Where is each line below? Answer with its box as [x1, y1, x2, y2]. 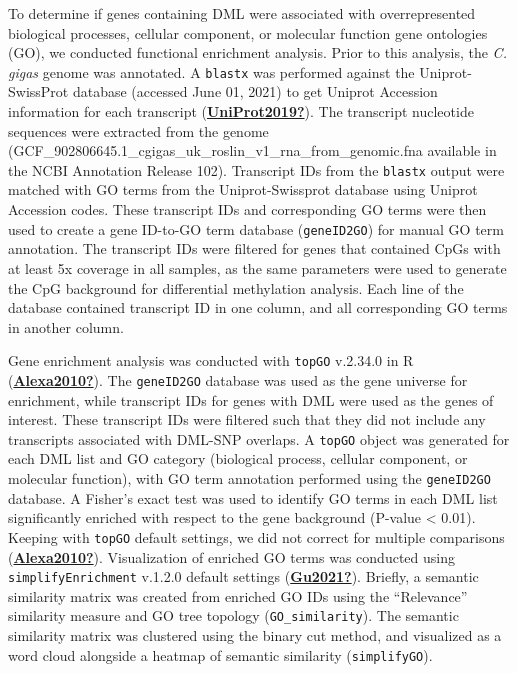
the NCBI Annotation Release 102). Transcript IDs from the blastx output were [8, 159, 505, 180]
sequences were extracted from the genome [8, 120, 269, 141]
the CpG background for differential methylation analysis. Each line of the [8, 277, 464, 298]
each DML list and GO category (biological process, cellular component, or [8, 448, 468, 469]
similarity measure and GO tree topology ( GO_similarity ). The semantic [8, 605, 459, 626]
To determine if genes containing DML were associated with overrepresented [8, 3, 476, 23]
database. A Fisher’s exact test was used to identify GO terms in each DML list [8, 487, 498, 508]
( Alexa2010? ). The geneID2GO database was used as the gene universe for [8, 369, 468, 390]
